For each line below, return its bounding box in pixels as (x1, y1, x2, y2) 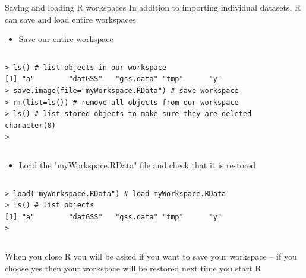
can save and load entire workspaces (5, 12, 136, 25)
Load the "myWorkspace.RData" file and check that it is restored (18, 158, 256, 171)
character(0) (5, 121, 56, 130)
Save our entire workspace (18, 33, 113, 45)
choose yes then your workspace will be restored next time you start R (5, 261, 261, 274)
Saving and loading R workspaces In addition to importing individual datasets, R (5, 1, 301, 13)
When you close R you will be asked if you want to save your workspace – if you (5, 250, 297, 262)
